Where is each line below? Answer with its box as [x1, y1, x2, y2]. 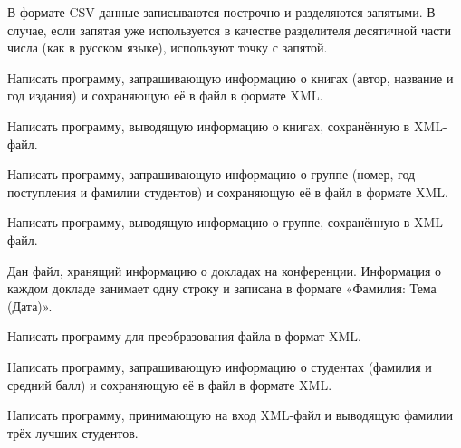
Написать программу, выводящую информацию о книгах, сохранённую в [7, 116, 410, 135]
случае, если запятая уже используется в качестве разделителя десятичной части [7, 20, 451, 39]
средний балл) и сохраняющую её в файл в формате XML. [7, 375, 332, 394]
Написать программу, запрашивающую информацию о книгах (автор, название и [7, 68, 454, 87]
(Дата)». [7, 296, 53, 315]
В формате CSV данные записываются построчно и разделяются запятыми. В [7, 3, 436, 21]
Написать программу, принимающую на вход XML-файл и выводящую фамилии [7, 405, 453, 424]
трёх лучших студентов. [7, 423, 139, 442]
